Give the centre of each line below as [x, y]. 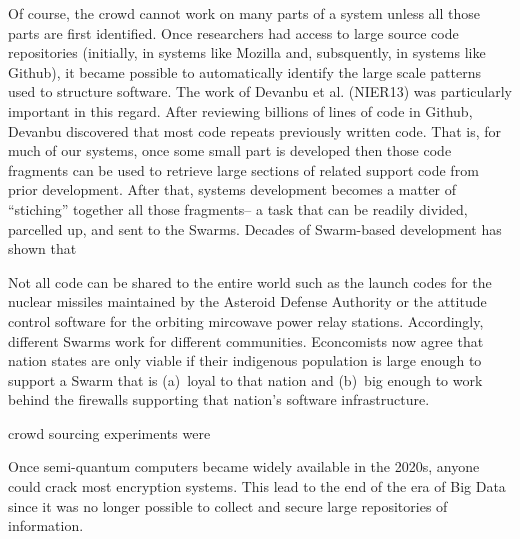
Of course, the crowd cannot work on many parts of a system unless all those [244, 13]
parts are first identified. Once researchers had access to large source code [233, 32]
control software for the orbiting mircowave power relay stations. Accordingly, [246, 320]
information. [46, 525]
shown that [42, 248]
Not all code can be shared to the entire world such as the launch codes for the [250, 281]
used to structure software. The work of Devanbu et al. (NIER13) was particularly [260, 91]
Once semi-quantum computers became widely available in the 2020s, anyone [244, 466]
